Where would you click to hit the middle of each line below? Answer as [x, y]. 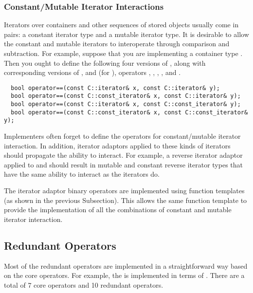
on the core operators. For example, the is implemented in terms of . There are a [124, 275]
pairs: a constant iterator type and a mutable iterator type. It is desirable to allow [126, 34]
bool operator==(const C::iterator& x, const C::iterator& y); [115, 88]
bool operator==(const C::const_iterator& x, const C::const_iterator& [129, 112]
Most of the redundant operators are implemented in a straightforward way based [126, 266]
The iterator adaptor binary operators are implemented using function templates [124, 191]
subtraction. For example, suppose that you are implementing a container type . [123, 53]
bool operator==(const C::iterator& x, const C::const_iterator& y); [126, 104]
